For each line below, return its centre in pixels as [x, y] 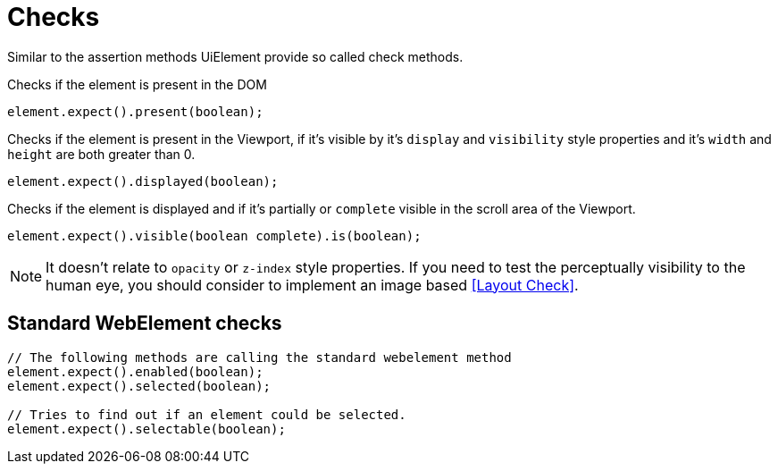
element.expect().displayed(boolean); [143, 181]
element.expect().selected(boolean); [139, 386]
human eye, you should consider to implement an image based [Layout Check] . [312, 285]
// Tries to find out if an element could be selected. [207, 414]
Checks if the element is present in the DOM [137, 84]
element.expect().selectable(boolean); [146, 429]
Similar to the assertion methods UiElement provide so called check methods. [235, 56]
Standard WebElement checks [145, 324]
